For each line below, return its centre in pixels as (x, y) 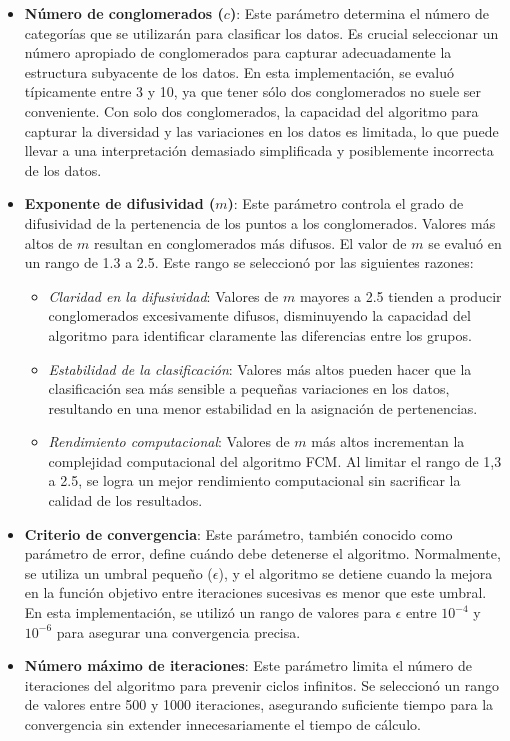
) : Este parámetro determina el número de (359, 13)
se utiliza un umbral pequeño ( (118, 572)
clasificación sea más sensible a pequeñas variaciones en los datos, (249, 388)
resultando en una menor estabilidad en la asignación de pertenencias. (263, 407)
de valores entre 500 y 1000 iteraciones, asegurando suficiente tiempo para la (259, 704)
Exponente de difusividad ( (120, 203)
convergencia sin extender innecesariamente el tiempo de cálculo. (222, 724)
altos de (48, 242)
